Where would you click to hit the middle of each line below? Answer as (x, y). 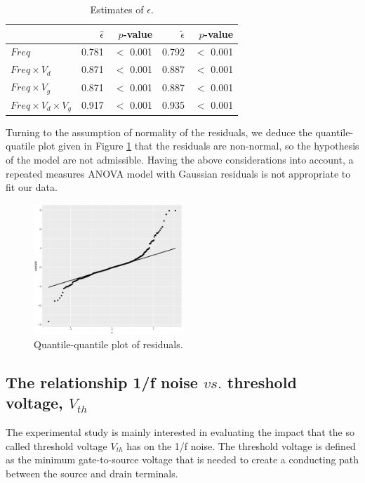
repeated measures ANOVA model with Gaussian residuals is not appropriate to (178, 173)
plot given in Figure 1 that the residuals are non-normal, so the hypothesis (199, 146)
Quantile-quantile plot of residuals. (108, 344)
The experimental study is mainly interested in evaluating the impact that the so (180, 432)
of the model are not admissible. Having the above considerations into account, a (180, 159)
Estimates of (117, 9)
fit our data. (32, 187)
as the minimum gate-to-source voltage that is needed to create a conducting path (182, 459)
